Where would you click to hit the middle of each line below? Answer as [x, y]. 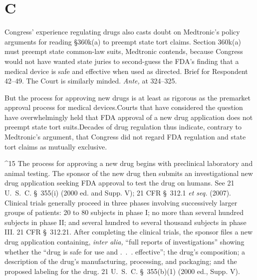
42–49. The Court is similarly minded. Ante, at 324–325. [91, 81]
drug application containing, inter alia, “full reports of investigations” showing [125, 241]
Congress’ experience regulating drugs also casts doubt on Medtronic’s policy [122, 32]
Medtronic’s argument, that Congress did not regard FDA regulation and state [125, 137]
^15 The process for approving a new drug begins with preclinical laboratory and [129, 163]
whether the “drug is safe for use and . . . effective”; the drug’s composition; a [125, 251]
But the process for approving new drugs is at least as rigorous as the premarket [128, 97]
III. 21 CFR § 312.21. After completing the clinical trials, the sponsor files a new [129, 232]
